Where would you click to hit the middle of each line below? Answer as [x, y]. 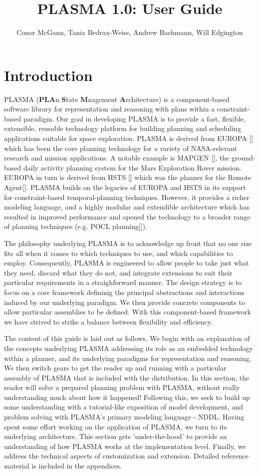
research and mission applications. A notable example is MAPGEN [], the [117, 158]
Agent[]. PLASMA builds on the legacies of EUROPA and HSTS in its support [125, 187]
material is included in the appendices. [63, 466]
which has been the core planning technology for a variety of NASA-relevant [121, 148]
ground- [243, 158]
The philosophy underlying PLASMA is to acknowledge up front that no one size [128, 243]
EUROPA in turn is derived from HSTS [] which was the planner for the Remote [128, 177]
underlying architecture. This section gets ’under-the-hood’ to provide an [116, 436]
